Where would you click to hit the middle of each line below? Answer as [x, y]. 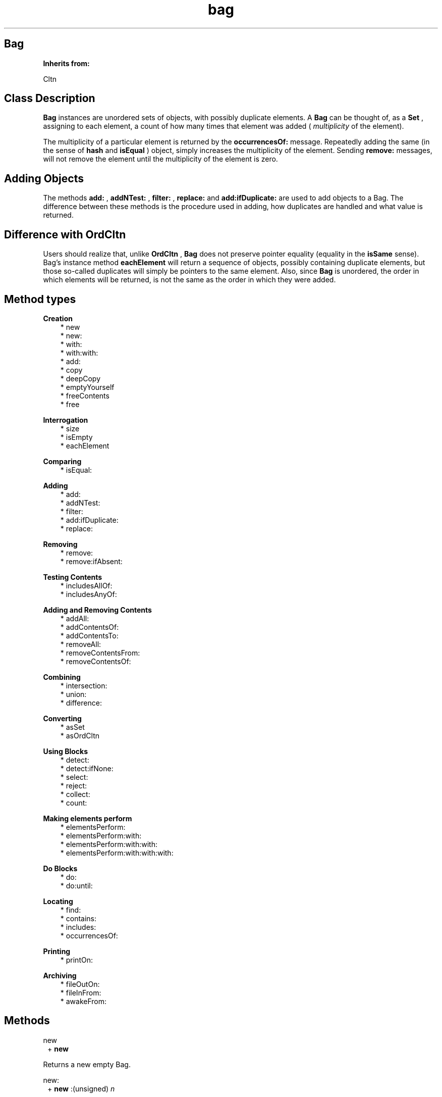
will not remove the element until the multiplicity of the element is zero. [160, 159]
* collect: [75, 794]
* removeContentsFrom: [100, 653]
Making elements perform [88, 818]
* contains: [78, 918]
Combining [62, 677]
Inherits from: [66, 63]
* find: [71, 910]
